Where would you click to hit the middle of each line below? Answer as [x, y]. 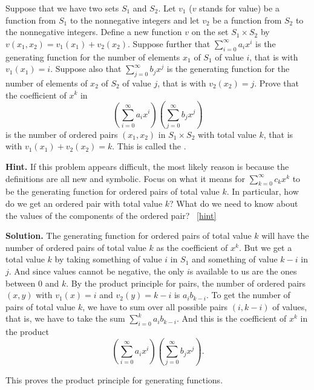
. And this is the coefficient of [231, 318]
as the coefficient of [192, 247]
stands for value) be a [239, 8]
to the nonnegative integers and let [135, 20]
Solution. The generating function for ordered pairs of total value [129, 236]
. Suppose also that [86, 69]
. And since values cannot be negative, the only [96, 271]
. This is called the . [149, 146]
